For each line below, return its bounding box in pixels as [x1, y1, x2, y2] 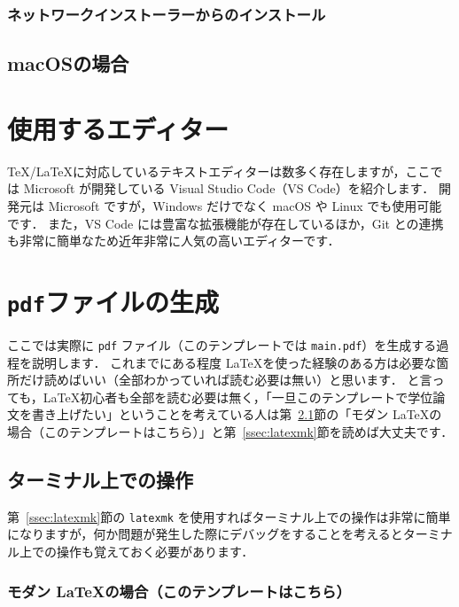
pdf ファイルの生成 [7, 283, 219, 319]
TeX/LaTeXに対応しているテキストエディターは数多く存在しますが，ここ [7, 161, 431, 180]
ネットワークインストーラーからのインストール [7, 3, 326, 25]
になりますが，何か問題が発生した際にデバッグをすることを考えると [7, 525, 403, 543]
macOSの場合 [7, 50, 129, 77]
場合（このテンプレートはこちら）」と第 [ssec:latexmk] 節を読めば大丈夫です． [7, 423, 454, 440]
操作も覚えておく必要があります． [56, 542, 254, 561]
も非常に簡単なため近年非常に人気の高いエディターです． [7, 231, 340, 250]
